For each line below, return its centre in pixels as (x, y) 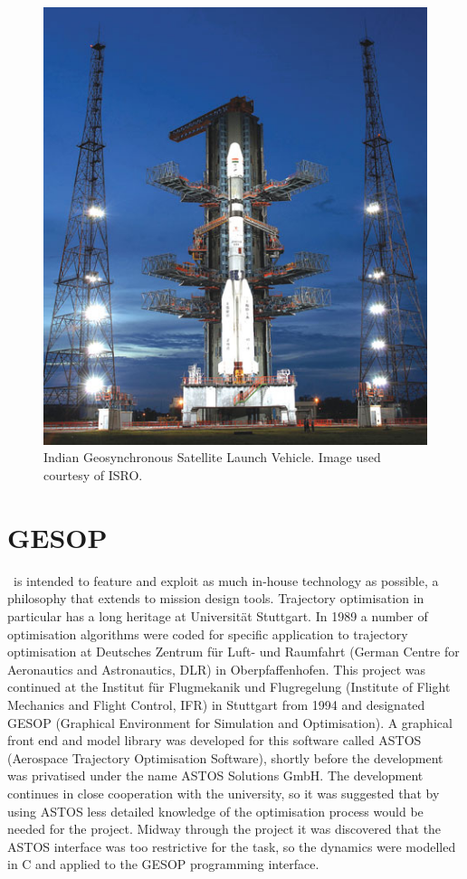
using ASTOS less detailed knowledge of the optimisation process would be (215, 811)
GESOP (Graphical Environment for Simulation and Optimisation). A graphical (230, 722)
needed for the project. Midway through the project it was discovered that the (224, 829)
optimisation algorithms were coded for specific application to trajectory (208, 633)
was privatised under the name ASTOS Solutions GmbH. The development (215, 775)
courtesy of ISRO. (93, 475)
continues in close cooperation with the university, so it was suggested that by (224, 793)
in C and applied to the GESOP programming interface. (163, 864)
